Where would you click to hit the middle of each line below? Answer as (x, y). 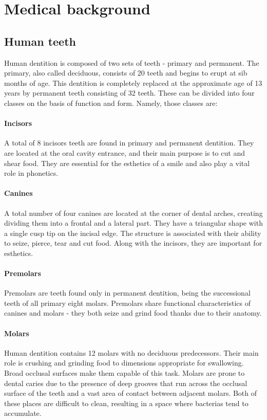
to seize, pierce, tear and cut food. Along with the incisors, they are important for (133, 243)
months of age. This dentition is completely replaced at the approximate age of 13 (133, 83)
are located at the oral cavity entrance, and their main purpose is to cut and (125, 152)
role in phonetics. (31, 173)
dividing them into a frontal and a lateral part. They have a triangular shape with (133, 223)
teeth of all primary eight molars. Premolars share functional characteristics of (128, 303)
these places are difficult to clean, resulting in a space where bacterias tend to (126, 403)
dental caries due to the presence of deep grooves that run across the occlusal (126, 383)
